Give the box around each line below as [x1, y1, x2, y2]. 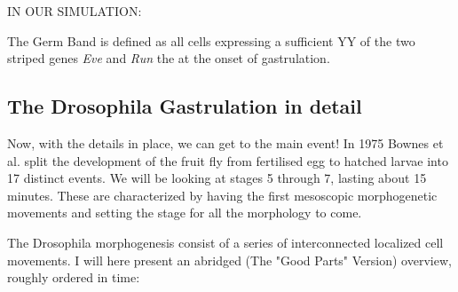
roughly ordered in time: [7, 268, 140, 287]
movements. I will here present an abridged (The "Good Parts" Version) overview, [7, 250, 452, 269]
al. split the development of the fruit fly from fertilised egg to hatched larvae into [7, 151, 448, 170]
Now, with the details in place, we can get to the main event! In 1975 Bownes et [7, 133, 444, 152]
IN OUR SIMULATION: [7, 2, 142, 20]
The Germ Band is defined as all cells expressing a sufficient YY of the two [7, 31, 415, 50]
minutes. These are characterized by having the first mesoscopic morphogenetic [7, 185, 438, 204]
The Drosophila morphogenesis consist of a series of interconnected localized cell [7, 233, 444, 251]
